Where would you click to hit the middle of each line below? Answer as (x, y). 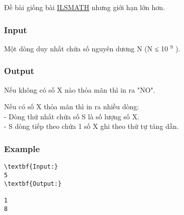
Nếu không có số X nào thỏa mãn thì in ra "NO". (80, 89)
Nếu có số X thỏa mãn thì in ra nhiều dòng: (72, 106)
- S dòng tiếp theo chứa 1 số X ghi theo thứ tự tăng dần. (91, 126)
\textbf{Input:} (31, 167)
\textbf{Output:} (33, 184)
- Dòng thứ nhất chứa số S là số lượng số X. (72, 116)
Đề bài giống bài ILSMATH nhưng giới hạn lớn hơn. (84, 7)
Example (22, 148)
